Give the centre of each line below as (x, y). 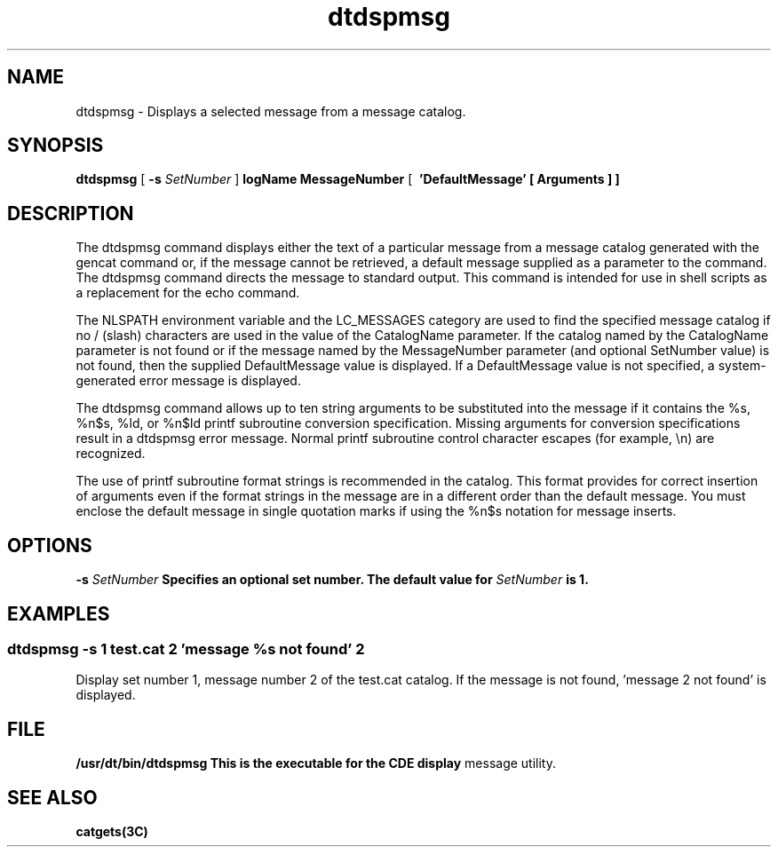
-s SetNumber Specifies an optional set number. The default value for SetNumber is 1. (332, 580)
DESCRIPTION (71, 213)
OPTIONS (50, 545)
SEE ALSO (52, 797)
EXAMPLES (59, 613)
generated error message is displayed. (188, 381)
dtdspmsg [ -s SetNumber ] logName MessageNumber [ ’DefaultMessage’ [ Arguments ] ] (348, 179)
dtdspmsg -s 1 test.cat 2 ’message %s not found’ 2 (186, 648)
